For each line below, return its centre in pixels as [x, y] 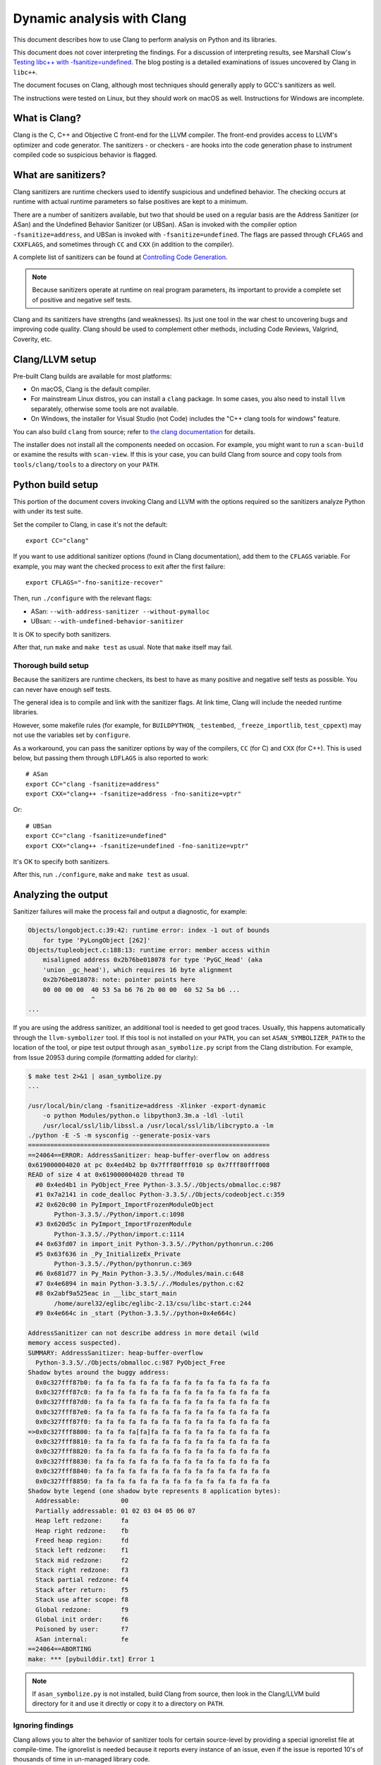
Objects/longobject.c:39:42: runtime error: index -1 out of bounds [149, 931]
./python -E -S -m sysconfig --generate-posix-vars [119, 1135]
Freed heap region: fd [82, 1540]
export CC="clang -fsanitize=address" [93, 784]
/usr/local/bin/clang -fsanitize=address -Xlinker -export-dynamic [147, 1106]
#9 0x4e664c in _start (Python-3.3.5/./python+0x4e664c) [136, 1313]
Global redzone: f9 [82, 1609]
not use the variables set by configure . [72, 735]
